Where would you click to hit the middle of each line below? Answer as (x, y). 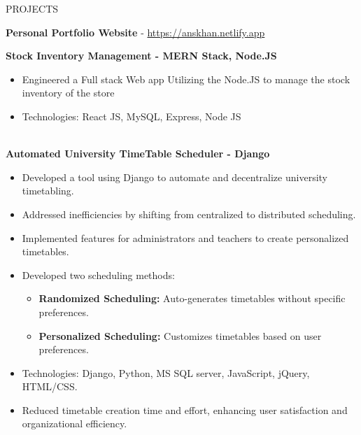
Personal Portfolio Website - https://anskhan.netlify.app (135, 32)
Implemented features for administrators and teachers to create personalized (185, 237)
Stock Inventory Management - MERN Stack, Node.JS (141, 56)
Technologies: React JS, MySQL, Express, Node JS (132, 116)
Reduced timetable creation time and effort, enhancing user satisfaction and (185, 409)
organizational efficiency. (75, 423)
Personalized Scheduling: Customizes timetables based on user (180, 335)
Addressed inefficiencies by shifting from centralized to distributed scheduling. (189, 214)
